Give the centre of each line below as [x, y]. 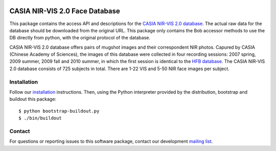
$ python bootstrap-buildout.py [59, 111]
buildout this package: [33, 99]
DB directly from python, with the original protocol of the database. [80, 38]
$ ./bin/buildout [40, 118]
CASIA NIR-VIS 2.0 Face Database [65, 11]
